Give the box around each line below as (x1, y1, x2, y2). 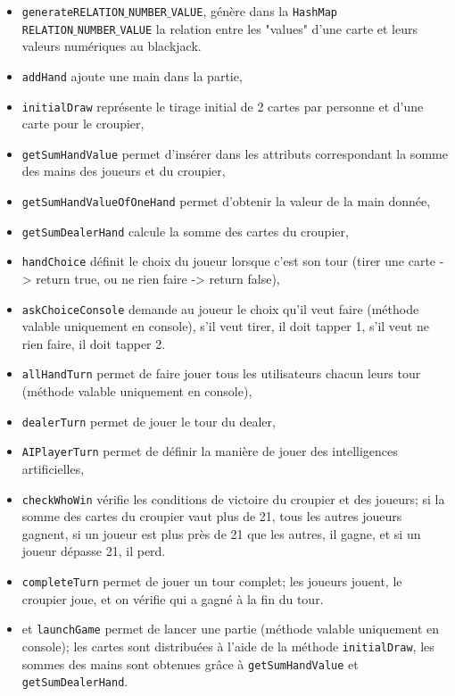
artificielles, (21, 460, 85, 478)
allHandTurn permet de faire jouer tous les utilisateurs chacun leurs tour (21, 364, 421, 383)
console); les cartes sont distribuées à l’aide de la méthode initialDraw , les (21, 636, 434, 655)
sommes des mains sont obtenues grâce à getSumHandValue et (21, 654, 359, 673)
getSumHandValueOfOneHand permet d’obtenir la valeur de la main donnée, (21, 192, 431, 211)
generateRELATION (21, 6, 125, 19)
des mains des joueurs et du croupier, (21, 162, 226, 180)
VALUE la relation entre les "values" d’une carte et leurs (120, 19, 418, 37)
